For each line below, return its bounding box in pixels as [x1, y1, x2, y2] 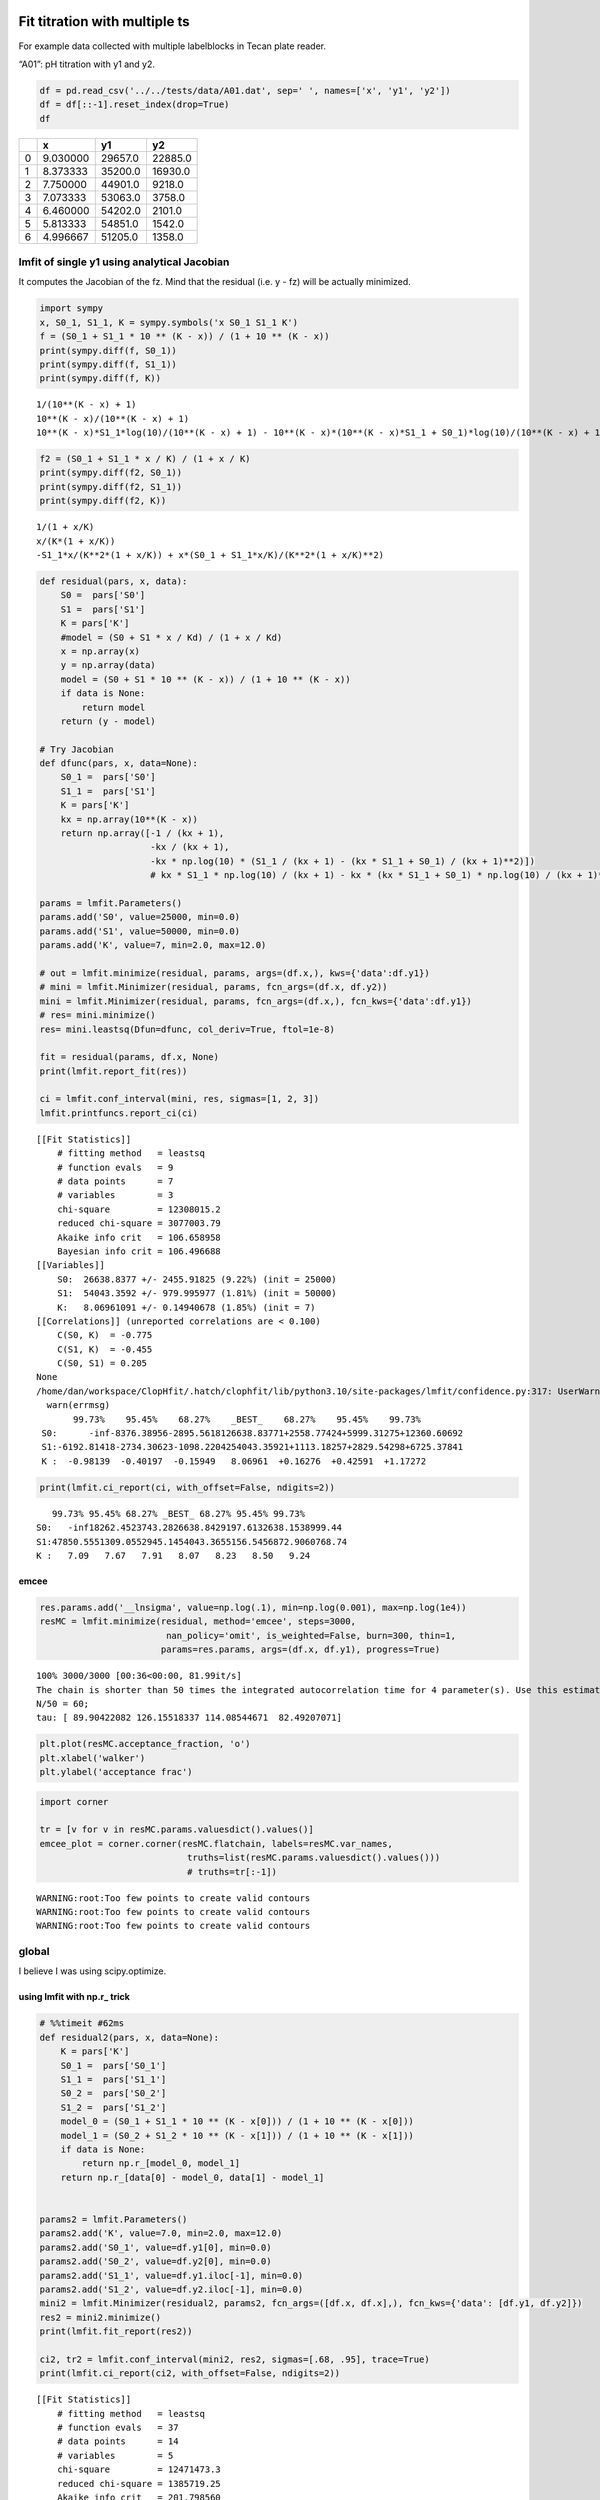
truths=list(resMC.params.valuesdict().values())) [186, 1852, 441, 1864]
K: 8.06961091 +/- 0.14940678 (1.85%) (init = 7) [56, 1301, 316, 1313]
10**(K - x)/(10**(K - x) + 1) [36, 413, 190, 424]
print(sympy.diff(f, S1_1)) [39, 358, 177, 370]
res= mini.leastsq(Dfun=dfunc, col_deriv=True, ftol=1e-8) [39, 1023, 335, 1035]
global [18, 1945, 50, 1959]
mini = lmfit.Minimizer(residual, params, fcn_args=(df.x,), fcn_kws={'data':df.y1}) [39, 995, 472, 1007]
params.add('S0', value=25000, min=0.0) [39, 911, 240, 923]
